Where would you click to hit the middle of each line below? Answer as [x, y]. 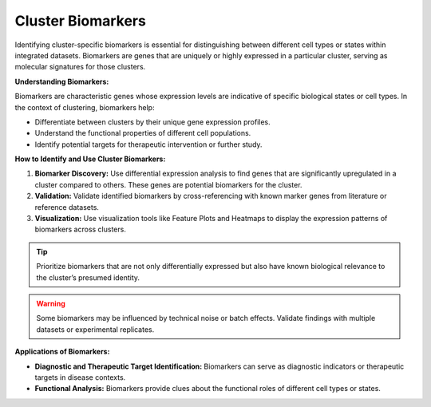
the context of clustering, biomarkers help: [85, 107]
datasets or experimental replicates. [95, 329]
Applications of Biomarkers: [62, 352]
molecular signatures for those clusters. [80, 67]
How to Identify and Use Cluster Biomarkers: [90, 159]
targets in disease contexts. [80, 377]
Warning [51, 303]
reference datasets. [67, 207]
